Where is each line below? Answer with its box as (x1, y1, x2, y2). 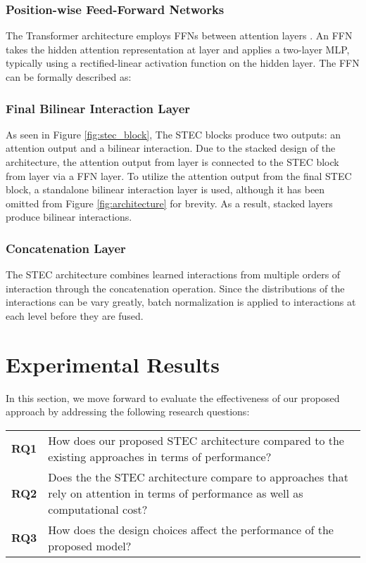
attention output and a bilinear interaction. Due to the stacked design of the (6, 141, 336, 155)
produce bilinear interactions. (6, 209, 132, 224)
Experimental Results (6, 349, 220, 378)
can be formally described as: (6, 70, 132, 84)
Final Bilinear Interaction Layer (6, 99, 191, 117)
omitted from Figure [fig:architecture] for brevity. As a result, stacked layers (6, 195, 333, 210)
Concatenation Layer (6, 239, 126, 257)
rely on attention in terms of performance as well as (48, 484, 303, 501)
